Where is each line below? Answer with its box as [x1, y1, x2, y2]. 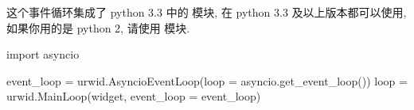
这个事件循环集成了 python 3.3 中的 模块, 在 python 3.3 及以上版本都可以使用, [6, 3, 407, 20]
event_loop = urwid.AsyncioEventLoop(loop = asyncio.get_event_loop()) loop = [6, 72, 408, 89]
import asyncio [6, 46, 80, 63]
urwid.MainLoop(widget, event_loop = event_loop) [6, 88, 261, 104]
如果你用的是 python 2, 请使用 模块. [6, 19, 190, 36]
